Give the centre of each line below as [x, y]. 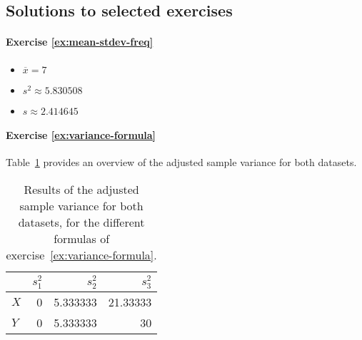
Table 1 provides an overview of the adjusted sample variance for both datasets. [181, 162]
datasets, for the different [81, 222]
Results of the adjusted [81, 189]
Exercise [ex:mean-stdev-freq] [80, 42]
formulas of [82, 238]
